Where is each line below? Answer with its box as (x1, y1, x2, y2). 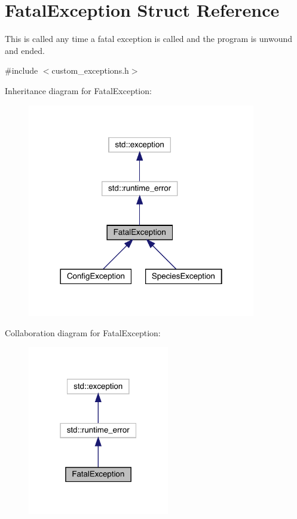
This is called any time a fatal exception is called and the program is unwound (5, 32, 293, 45)
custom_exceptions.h (51, 64, 129, 77)
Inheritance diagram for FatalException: (5, 84, 152, 96)
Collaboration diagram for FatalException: (5, 326, 161, 339)
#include (5, 64, 38, 77)
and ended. (5, 44, 45, 56)
